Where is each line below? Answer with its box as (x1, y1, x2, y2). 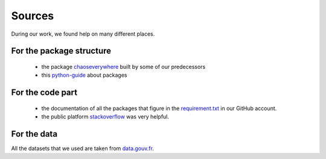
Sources (11, 9, 54, 22)
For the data (11, 129, 57, 139)
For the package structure (11, 46, 112, 56)
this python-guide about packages (41, 71, 127, 79)
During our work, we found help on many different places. (11, 30, 155, 37)
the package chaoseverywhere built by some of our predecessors (41, 63, 206, 70)
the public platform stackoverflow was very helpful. (41, 113, 169, 120)
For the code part (11, 88, 78, 98)
